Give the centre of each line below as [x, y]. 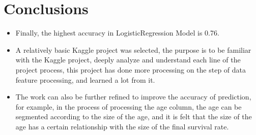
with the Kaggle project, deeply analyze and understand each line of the [128, 60]
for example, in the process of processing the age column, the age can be [129, 106]
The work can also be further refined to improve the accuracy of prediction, [133, 97]
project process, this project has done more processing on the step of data [131, 69]
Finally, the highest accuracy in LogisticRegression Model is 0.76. [117, 33]
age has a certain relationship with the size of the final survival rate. [122, 126]
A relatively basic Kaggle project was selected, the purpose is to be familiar [133, 49]
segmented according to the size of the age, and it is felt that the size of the [134, 116]
